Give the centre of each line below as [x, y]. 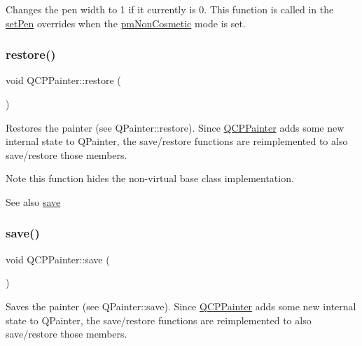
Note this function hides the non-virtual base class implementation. [150, 178]
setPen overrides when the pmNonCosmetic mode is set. [126, 23]
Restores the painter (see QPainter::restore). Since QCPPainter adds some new [175, 127]
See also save [33, 201]
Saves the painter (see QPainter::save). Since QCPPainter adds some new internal [181, 306]
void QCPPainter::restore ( [63, 80]
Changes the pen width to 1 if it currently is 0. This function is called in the [170, 9]
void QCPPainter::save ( [58, 259]
